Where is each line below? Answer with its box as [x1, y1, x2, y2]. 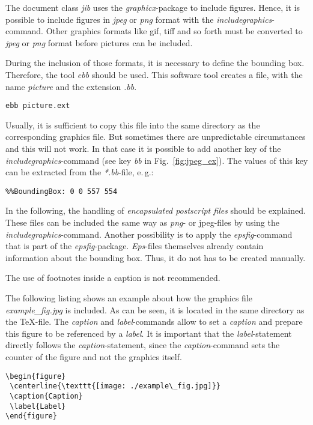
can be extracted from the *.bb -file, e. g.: [5, 166, 154, 178]
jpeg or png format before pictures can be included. [5, 36, 193, 49]
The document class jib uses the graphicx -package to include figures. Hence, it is [5, 1, 300, 13]
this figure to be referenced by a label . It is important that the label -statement [5, 327, 292, 339]
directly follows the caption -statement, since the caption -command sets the [5, 339, 280, 351]
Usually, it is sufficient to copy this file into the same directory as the [5, 118, 260, 131]
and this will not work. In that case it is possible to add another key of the [5, 142, 281, 154]
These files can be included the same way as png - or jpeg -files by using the [5, 216, 279, 229]
